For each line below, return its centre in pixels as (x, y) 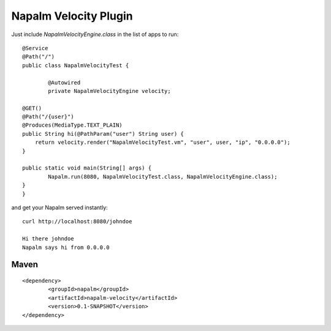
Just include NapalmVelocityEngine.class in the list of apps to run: (95, 34)
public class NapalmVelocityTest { (76, 65)
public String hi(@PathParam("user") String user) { (103, 134)
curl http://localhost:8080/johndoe (77, 221)
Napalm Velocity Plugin (72, 16)
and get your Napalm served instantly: (60, 207)
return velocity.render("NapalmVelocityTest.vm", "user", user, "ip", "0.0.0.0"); (162, 143)
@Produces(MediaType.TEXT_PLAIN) (72, 125)
